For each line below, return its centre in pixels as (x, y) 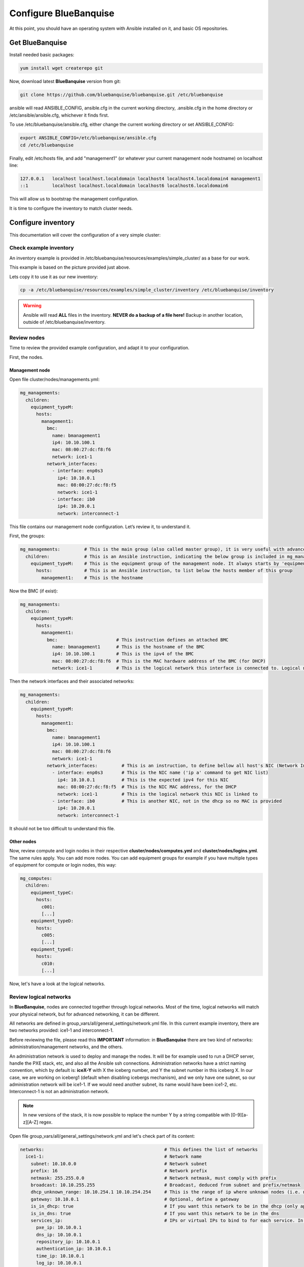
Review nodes (27, 338)
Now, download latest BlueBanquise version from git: (65, 82)
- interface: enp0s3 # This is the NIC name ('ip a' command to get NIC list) (160, 773)
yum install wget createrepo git (62, 68)
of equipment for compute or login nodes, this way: (63, 865)
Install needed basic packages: (42, 55)
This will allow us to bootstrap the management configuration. (74, 199)
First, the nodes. (26, 357)
